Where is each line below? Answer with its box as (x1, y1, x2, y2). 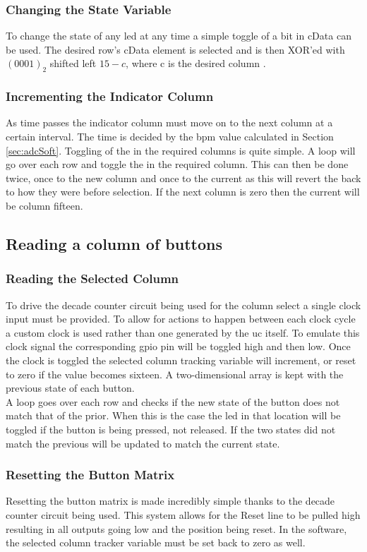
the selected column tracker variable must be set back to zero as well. (6, 535, 306, 550)
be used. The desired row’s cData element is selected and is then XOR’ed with (6, 42, 345, 56)
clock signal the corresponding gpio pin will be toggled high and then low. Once (6, 339, 351, 354)
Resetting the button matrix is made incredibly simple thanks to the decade (6, 493, 335, 508)
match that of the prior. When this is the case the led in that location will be (6, 408, 341, 423)
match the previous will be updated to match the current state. (6, 436, 280, 450)
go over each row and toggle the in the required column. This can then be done (6, 157, 349, 172)
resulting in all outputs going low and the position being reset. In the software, (6, 521, 347, 536)
